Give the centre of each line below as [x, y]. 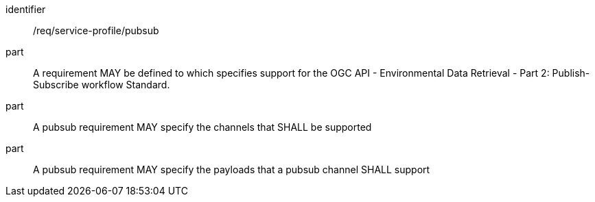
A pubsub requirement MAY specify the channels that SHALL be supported [202, 127]
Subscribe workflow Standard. [102, 85]
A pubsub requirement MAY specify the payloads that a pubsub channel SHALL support [232, 169]
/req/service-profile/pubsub [96, 30]
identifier [26, 9]
